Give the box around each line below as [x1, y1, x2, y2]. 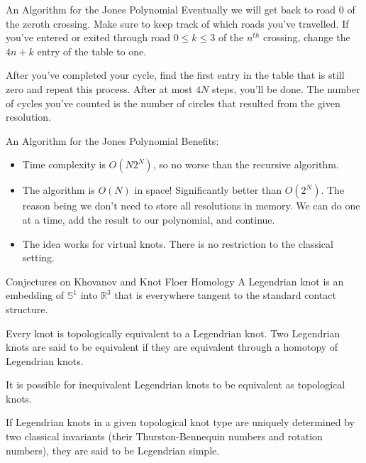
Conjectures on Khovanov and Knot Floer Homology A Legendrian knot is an [6, 273, 344, 288]
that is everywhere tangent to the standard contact [114, 288, 336, 303]
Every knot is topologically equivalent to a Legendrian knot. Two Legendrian [6, 325, 340, 340]
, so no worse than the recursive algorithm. [152, 157, 339, 172]
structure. [6, 301, 48, 316]
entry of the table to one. [37, 43, 147, 58]
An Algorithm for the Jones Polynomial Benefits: [6, 133, 219, 148]
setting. [22, 250, 55, 265]
